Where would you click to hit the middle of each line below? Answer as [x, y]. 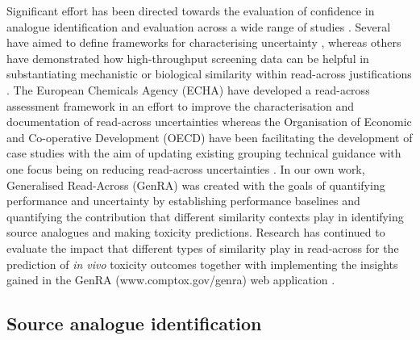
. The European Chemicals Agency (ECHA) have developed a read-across [188, 89]
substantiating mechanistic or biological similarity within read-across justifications [209, 74]
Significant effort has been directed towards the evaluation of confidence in [191, 10]
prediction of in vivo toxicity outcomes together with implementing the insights [202, 264]
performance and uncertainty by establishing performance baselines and [183, 201]
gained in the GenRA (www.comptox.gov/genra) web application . [171, 280]
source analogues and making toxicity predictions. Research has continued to [196, 232]
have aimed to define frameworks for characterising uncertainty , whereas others [204, 42]
